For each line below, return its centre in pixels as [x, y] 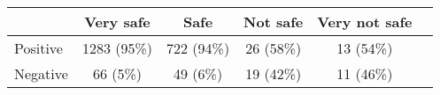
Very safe [117, 22]
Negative [41, 73]
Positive [39, 48]
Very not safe [365, 22]
